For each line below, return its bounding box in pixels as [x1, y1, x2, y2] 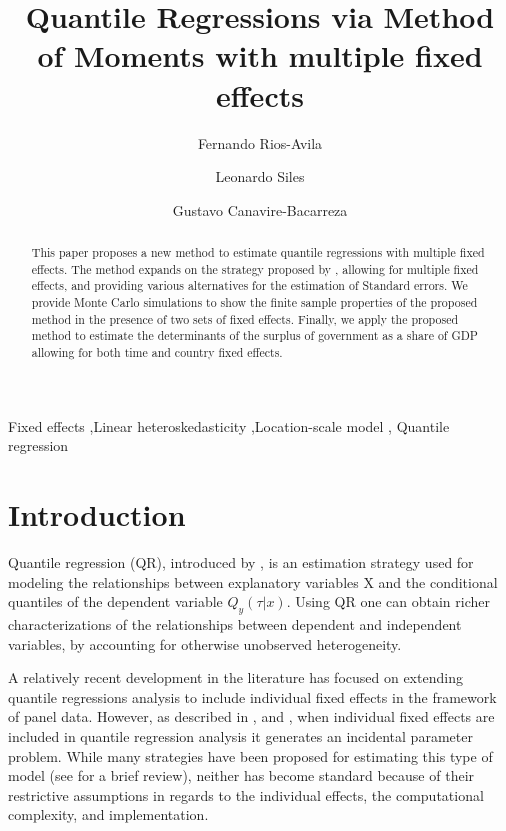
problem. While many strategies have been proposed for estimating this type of [8, 745, 493, 766]
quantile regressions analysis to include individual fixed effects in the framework [8, 686, 497, 707]
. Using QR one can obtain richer [286, 591, 491, 612]
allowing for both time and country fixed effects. [31, 344, 283, 361]
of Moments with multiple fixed [37, 35, 483, 76]
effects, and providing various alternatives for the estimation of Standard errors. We [31, 277, 468, 294]
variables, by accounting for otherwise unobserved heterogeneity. [8, 633, 402, 654]
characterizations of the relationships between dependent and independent [8, 613, 462, 634]
